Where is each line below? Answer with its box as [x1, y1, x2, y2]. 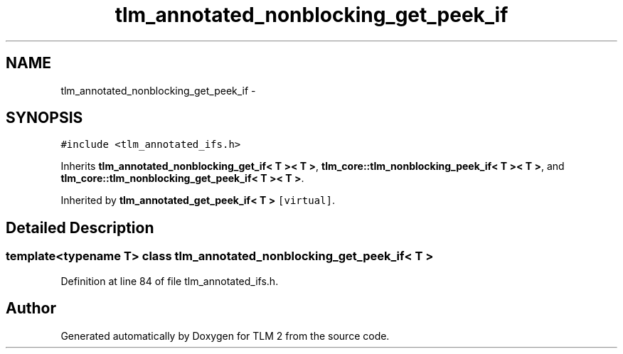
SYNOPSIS [6, 109, 83, 127]
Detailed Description [6, 218, 154, 237]
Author [6, 299, 56, 318]
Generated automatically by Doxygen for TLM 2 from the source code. [60, 329, 390, 342]
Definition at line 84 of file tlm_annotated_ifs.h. [60, 274, 279, 287]
